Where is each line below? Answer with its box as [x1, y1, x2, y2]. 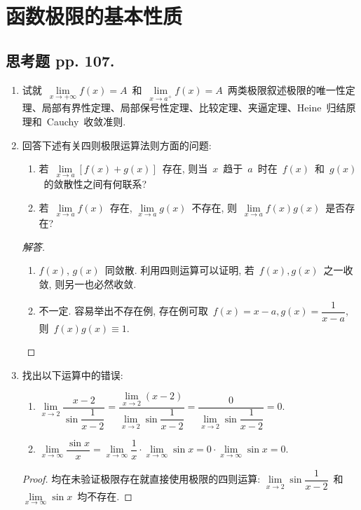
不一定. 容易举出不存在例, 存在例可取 [39, 303, 208, 317]
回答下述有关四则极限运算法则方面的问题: [22, 137, 212, 152]
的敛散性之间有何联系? [43, 177, 147, 191]
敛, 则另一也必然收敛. [39, 276, 137, 291]
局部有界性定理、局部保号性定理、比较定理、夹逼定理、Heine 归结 [41, 100, 346, 115]
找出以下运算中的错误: [22, 367, 123, 382]
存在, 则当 [162, 161, 208, 176]
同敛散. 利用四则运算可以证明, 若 [104, 263, 254, 277]
